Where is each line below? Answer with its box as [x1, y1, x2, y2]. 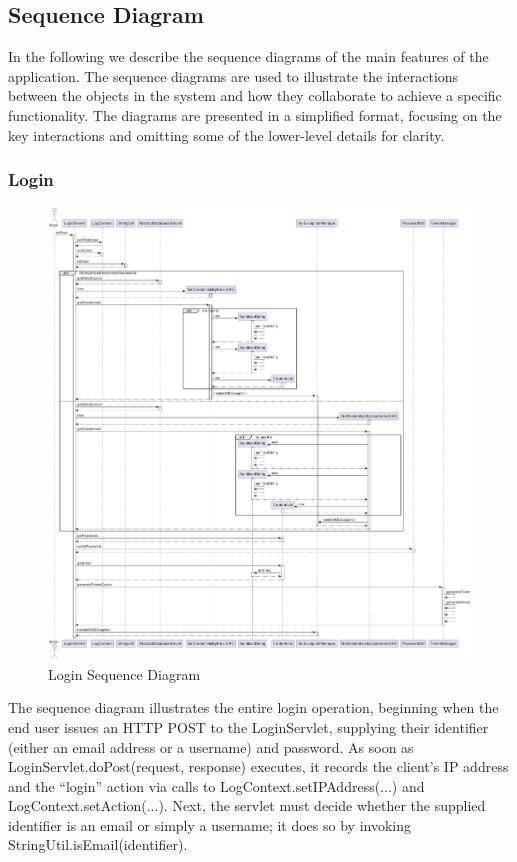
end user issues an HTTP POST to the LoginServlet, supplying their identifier [8, 716, 489, 737]
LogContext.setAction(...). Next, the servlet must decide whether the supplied [8, 795, 486, 816]
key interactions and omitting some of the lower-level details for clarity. [8, 124, 445, 145]
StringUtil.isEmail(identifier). [8, 834, 188, 855]
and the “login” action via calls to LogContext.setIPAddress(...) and [8, 775, 425, 796]
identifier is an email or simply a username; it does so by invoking [8, 814, 411, 835]
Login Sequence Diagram [48, 663, 201, 684]
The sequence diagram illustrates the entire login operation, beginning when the [8, 697, 499, 718]
